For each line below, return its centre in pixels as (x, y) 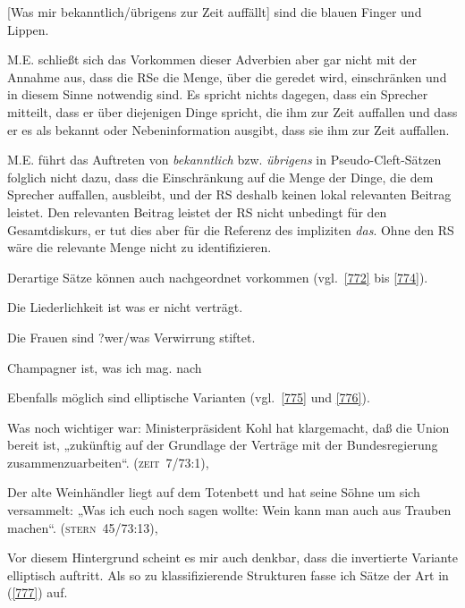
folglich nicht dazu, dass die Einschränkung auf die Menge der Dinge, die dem (220, 177)
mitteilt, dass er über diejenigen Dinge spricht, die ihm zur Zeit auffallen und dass (232, 111)
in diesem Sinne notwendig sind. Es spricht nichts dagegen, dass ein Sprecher (218, 94)
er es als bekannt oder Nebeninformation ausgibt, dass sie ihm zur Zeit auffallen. (228, 129)
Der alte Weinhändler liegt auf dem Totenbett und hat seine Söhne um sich (214, 492)
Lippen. (28, 29)
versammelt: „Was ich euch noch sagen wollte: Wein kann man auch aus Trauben (229, 510)
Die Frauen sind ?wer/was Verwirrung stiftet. (131, 337)
